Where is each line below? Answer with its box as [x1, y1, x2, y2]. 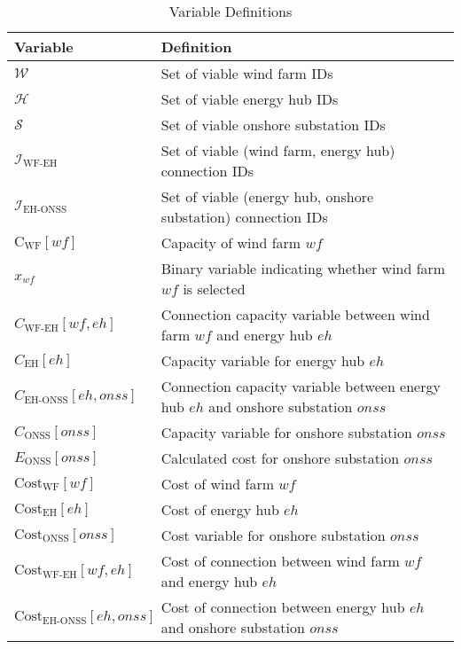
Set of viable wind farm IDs [160, 63, 333, 83]
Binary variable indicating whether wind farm [160, 258, 446, 278]
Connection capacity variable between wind [160, 304, 430, 324]
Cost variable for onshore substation [160, 525, 386, 545]
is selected [183, 278, 246, 299]
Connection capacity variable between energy [160, 376, 441, 396]
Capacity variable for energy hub [160, 350, 365, 371]
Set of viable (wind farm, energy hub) [160, 140, 395, 160]
